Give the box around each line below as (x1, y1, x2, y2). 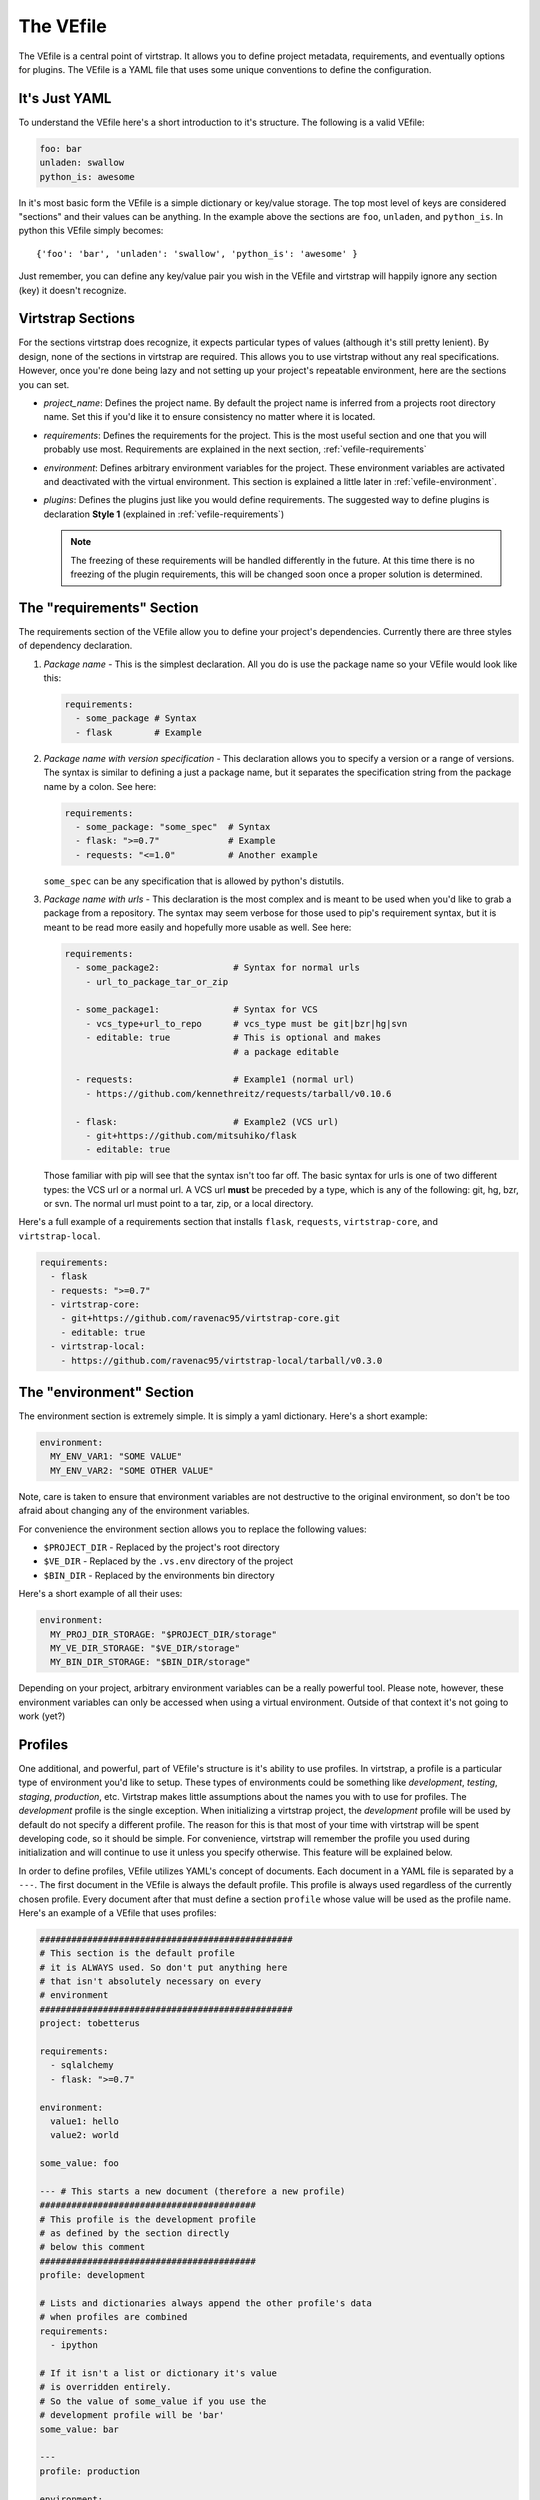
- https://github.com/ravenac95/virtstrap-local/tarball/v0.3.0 (60, 1355, 383, 1366)
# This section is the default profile (39, 1948, 235, 1959)
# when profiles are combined (39, 2311, 188, 2323)
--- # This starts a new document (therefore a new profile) (39, 2185, 346, 2197)
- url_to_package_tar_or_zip (85, 976, 229, 987)
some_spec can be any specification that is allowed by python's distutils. (43, 875, 345, 887)
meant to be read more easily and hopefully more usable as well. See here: (43, 921, 352, 933)
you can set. (18, 378, 70, 390)
